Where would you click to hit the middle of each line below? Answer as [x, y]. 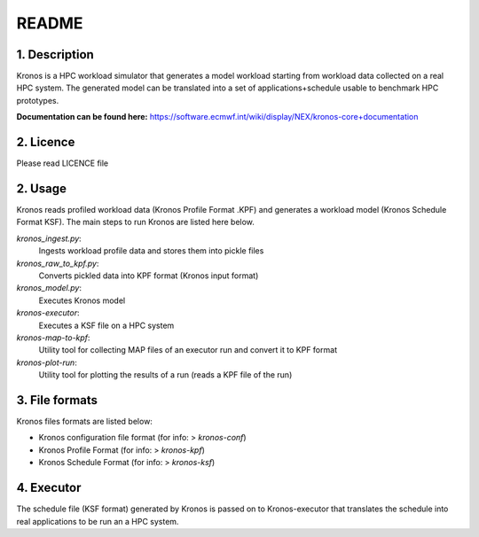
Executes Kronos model [82, 300]
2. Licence [46, 142]
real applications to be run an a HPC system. [98, 521]
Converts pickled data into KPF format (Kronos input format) [149, 276]
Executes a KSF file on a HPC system [106, 325]
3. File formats [57, 400]
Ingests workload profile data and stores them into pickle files [151, 251]
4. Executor [49, 488]
